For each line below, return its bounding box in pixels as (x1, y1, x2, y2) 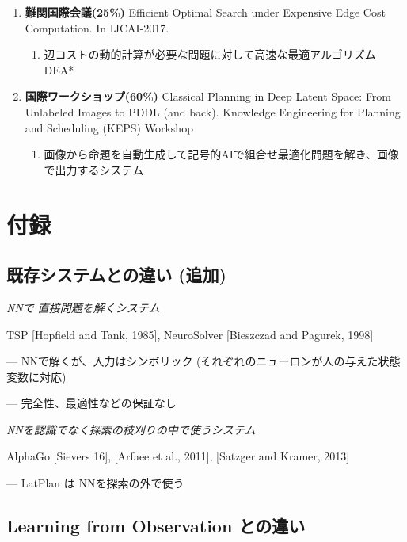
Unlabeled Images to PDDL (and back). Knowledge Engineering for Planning (25, 103, 401, 120)
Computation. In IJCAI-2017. (25, 19, 169, 36)
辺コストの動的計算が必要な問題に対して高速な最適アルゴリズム (44, 46, 376, 63)
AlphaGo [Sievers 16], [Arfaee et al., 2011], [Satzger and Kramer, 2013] (6, 448, 350, 464)
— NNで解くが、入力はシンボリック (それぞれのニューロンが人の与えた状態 (6, 353, 401, 369)
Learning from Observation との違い (6, 513, 306, 538)
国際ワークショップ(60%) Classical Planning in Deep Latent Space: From (25, 88, 392, 105)
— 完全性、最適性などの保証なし (6, 395, 177, 411)
